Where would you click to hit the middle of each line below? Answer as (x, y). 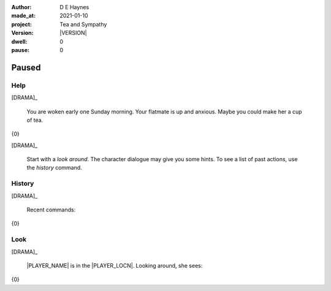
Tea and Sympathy (83, 24)
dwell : (19, 41)
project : (21, 24)
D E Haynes (74, 7)
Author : (21, 7)
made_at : (24, 16)
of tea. (35, 120)
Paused (26, 67)
